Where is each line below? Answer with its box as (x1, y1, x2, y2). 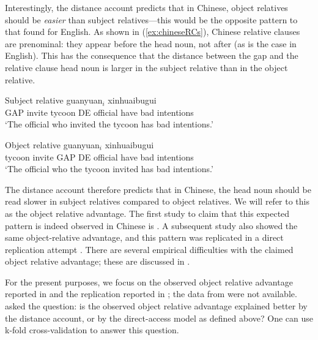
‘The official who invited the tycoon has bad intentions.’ (5, 118, 213, 130)
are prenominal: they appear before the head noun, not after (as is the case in (5, 37, 297, 50)
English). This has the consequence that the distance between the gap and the (5, 49, 298, 62)
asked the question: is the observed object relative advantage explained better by (5, 300, 308, 312)
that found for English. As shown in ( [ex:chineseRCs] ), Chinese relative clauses (5, 25, 300, 38)
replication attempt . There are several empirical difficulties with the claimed (5, 243, 294, 255)
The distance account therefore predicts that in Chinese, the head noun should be (5, 183, 311, 195)
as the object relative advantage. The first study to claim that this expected (5, 206, 290, 219)
